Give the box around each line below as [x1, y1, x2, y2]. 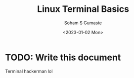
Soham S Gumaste [64, 20, 102, 26]
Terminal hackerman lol [5, 68, 53, 74]
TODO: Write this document [5, 52, 121, 63]
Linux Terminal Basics [37, 3, 130, 15]
